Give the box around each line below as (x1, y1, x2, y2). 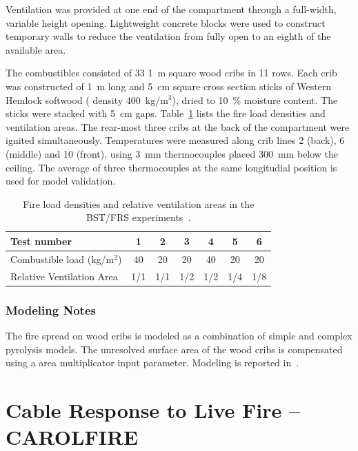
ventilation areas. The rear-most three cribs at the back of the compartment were (6, 119, 350, 134)
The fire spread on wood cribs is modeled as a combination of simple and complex (6, 328, 352, 342)
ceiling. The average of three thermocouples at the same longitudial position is (6, 160, 337, 174)
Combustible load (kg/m (10, 251, 115, 266)
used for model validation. (6, 174, 116, 188)
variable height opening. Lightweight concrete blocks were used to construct (6, 15, 326, 30)
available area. (6, 42, 66, 56)
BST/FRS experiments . (86, 210, 191, 224)
